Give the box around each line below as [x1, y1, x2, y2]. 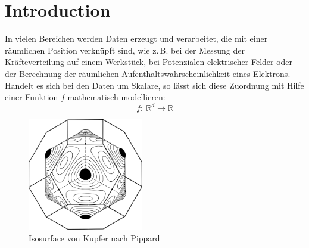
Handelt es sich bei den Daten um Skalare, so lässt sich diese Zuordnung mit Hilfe [5, 79, 304, 91]
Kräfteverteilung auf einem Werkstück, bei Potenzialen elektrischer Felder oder [5, 55, 293, 68]
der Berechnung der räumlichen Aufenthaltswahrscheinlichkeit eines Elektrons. [5, 67, 291, 79]
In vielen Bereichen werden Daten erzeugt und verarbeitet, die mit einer [5, 32, 268, 45]
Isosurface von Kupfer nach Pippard [29, 231, 160, 244]
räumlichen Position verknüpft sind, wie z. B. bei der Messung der [5, 44, 245, 56]
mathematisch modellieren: [67, 91, 166, 103]
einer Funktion [5, 91, 58, 103]
